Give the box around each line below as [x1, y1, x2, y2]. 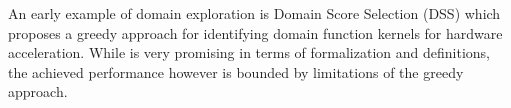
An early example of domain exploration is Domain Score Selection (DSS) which [8, 3, 501, 23]
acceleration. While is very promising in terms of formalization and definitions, [8, 42, 490, 63]
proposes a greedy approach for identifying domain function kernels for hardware [8, 22, 503, 43]
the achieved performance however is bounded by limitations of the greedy [8, 61, 464, 82]
